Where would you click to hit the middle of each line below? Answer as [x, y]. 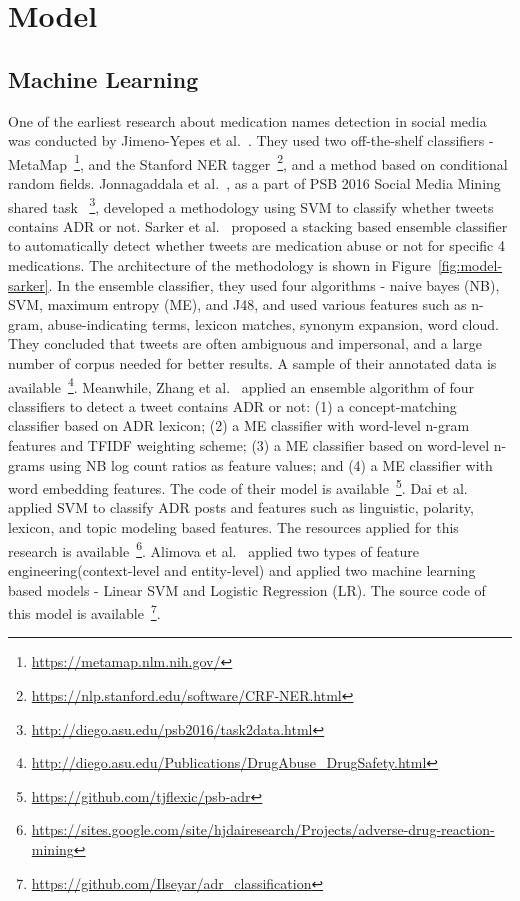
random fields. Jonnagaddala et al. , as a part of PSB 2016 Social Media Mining [254, 183]
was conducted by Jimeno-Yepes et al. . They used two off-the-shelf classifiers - [251, 140]
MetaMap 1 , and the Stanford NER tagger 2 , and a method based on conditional [258, 162]
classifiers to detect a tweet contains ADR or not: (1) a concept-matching [232, 405]
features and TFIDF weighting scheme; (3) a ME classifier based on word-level [249, 445]
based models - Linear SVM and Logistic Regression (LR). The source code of [247, 589]
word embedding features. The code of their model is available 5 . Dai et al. [238, 486]
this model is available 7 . [84, 611]
